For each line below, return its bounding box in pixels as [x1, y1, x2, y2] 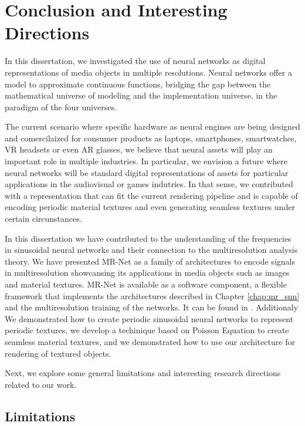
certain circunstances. [5, 212, 82, 225]
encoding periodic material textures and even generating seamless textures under [5, 201, 295, 213]
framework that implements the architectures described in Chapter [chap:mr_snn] [5, 289, 300, 302]
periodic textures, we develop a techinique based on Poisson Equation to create [5, 324, 289, 336]
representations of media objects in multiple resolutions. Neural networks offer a [5, 66, 292, 78]
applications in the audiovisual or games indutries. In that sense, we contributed [5, 178, 293, 190]
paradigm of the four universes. [5, 100, 117, 113]
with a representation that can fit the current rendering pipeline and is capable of [5, 189, 298, 201]
